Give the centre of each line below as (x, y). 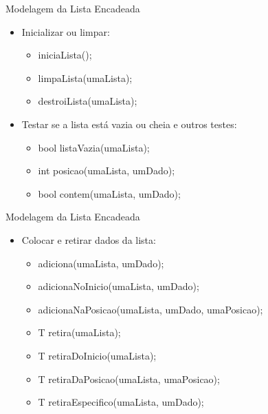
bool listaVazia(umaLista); (94, 147)
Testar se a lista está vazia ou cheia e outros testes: (129, 124)
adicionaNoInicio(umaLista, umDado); (119, 286)
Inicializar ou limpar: (66, 31)
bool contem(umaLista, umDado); (109, 193)
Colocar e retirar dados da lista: (89, 239)
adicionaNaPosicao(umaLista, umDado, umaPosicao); (150, 309)
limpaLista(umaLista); (85, 77)
